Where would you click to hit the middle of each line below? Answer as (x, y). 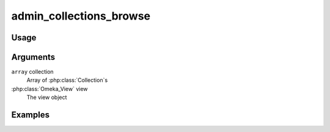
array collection (33, 72)
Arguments (33, 57)
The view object (47, 97)
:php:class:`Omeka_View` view (50, 89)
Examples (31, 115)
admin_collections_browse (81, 16)
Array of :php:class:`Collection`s (67, 80)
